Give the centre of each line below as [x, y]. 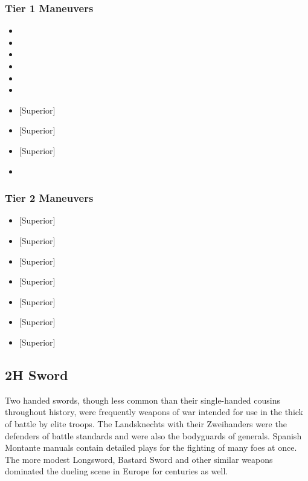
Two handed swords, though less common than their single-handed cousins [143, 400]
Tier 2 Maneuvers [49, 198]
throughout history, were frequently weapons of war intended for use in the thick [154, 412]
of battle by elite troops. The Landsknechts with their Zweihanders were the [146, 423]
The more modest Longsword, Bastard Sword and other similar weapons [139, 459]
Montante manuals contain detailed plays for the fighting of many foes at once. [151, 447]
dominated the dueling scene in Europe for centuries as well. [117, 471]
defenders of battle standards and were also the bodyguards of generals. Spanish [153, 435]
